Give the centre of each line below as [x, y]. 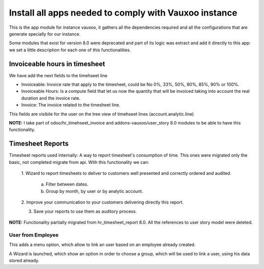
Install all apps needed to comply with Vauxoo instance [123, 13]
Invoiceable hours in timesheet [57, 64]
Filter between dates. [67, 184]
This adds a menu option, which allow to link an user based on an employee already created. [102, 245]
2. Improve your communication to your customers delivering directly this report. [102, 202]
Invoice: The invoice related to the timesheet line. [71, 105]
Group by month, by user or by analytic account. [95, 191]
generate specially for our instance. [45, 34]
